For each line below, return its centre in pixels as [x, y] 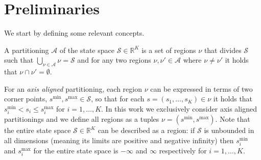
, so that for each [118, 99]
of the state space [87, 50]
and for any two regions [114, 60]
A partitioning [27, 50]
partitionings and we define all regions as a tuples [82, 119]
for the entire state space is [76, 150]
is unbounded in [229, 130]
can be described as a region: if [146, 130]
